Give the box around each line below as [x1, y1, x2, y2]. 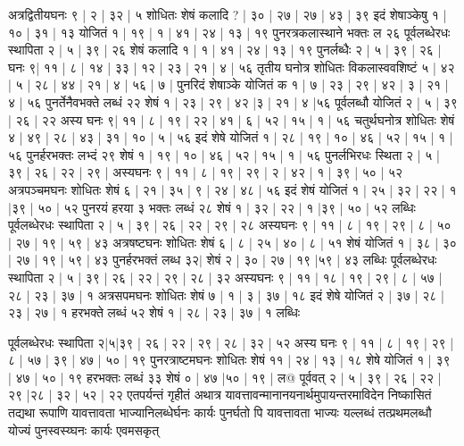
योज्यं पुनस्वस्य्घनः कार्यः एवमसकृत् [8, 420, 160, 439]
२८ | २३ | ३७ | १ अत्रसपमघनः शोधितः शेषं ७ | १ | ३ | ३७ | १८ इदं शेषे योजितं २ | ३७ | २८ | [8, 285, 444, 304]
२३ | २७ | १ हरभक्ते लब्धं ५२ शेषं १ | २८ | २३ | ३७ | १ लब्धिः [8, 303, 301, 322]
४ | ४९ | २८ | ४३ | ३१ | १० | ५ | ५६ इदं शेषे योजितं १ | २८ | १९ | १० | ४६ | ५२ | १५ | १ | [8, 128, 453, 147]
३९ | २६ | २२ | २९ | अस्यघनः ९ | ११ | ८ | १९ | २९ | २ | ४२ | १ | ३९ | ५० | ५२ [8, 163, 403, 181]
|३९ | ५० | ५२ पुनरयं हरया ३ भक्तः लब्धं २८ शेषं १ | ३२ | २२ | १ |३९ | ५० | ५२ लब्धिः [8, 198, 416, 216]
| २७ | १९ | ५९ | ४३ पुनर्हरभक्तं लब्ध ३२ [8, 250, 200, 269]
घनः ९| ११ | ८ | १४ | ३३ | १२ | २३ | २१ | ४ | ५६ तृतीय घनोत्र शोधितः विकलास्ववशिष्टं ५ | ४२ [8, 57, 455, 76]
